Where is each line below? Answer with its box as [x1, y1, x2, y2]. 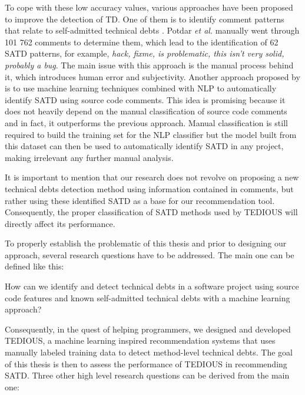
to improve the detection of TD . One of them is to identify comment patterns [5, 12, 284, 25]
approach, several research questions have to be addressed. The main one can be [5, 248, 294, 261]
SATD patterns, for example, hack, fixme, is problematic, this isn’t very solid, [5, 47, 284, 60]
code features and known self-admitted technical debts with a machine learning [5, 291, 290, 304]
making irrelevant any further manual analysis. [5, 151, 174, 163]
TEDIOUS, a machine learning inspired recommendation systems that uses [5, 334, 276, 347]
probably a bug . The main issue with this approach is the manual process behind [5, 58, 294, 71]
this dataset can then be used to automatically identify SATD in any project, [5, 140, 284, 152]
